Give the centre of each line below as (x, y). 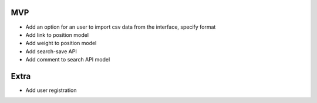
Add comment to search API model (68, 60)
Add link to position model (57, 35)
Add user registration (51, 90)
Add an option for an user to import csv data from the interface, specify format (121, 27)
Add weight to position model (61, 43)
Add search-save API (51, 51)
